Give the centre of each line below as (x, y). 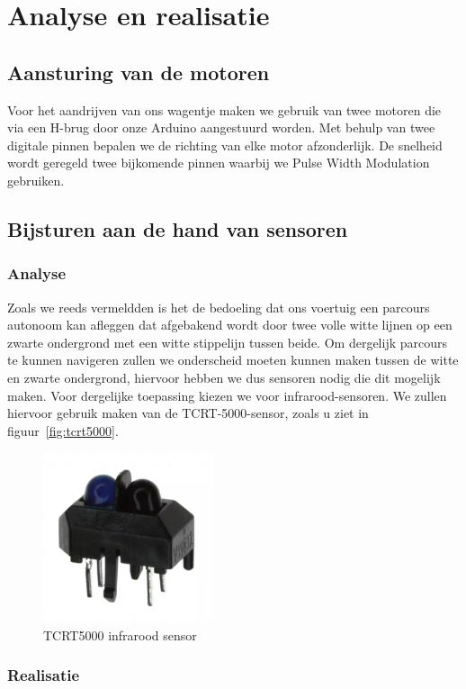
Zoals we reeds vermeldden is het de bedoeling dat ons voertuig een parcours (219, 307)
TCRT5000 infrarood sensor (120, 635)
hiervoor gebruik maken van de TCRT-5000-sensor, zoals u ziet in (188, 413)
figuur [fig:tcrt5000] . (63, 430)
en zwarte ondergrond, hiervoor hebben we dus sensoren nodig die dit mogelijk (224, 377)
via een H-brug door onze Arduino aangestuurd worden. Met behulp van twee (221, 127)
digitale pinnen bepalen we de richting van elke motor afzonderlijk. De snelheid (225, 145)
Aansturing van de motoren (139, 72)
